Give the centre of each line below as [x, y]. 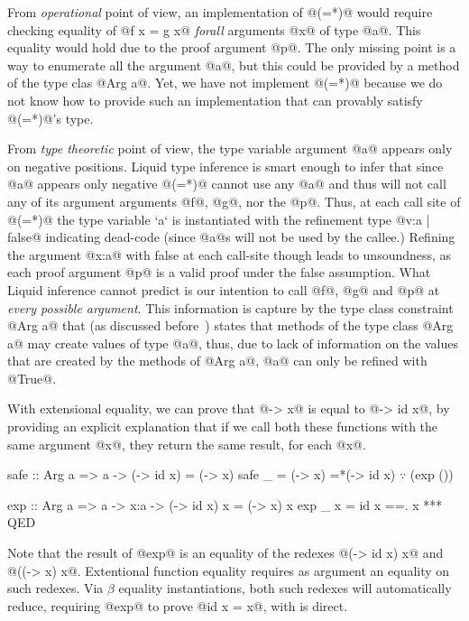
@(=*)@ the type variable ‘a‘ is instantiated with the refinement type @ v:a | [219, 219]
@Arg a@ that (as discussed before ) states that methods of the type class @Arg [230, 325]
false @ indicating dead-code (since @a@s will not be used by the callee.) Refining [231, 237]
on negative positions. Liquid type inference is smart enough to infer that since [225, 166]
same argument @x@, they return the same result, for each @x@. [187, 444]
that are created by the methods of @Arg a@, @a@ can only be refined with [217, 361]
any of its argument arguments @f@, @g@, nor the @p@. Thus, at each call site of [234, 201]
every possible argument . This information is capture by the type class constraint [230, 307]
